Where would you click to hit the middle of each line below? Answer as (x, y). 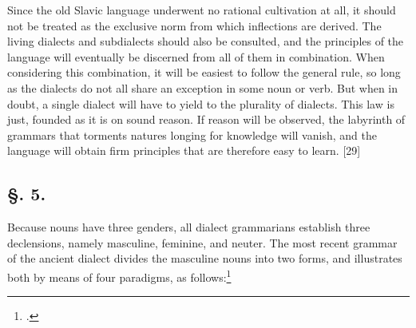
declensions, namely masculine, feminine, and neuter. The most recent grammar (202, 242)
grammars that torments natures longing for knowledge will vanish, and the (192, 134)
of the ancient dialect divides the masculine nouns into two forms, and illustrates (205, 258)
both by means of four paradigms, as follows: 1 (119, 275)
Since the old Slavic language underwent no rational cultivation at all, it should (202, 10)
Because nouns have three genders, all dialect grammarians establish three (189, 227)
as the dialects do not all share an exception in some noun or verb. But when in (203, 87)
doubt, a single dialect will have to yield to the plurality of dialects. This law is (201, 103)
